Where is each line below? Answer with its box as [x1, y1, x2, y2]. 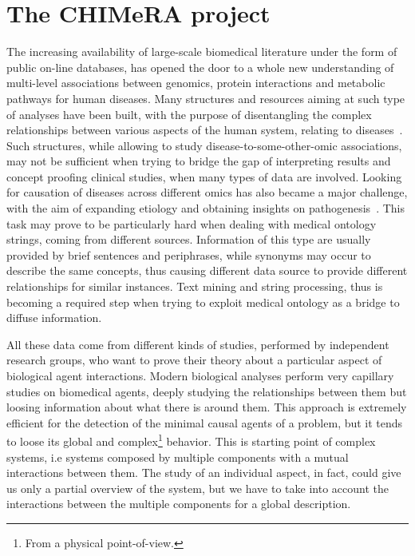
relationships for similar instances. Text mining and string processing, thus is [6, 278, 383, 295]
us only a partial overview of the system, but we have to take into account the [6, 479, 389, 496]
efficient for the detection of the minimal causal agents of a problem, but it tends [6, 414, 403, 431]
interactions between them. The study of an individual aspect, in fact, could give [6, 464, 401, 481]
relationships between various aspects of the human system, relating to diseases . [6, 121, 403, 138]
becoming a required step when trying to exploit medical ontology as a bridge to [6, 293, 400, 310]
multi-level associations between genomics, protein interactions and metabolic [6, 74, 385, 91]
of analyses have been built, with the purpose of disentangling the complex [6, 105, 372, 122]
